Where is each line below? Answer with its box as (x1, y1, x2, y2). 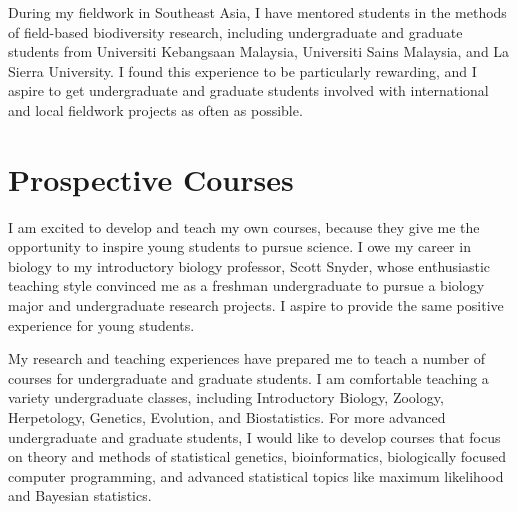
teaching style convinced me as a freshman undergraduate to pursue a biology (8, 275, 485, 296)
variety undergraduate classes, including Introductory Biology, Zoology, (8, 387, 444, 408)
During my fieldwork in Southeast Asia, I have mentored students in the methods (8, 2, 507, 22)
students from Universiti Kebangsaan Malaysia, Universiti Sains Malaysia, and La (8, 41, 510, 62)
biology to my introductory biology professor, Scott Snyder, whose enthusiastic (8, 255, 491, 276)
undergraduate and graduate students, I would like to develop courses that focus (8, 426, 501, 447)
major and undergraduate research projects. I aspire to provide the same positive (8, 295, 504, 316)
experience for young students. (8, 314, 195, 335)
